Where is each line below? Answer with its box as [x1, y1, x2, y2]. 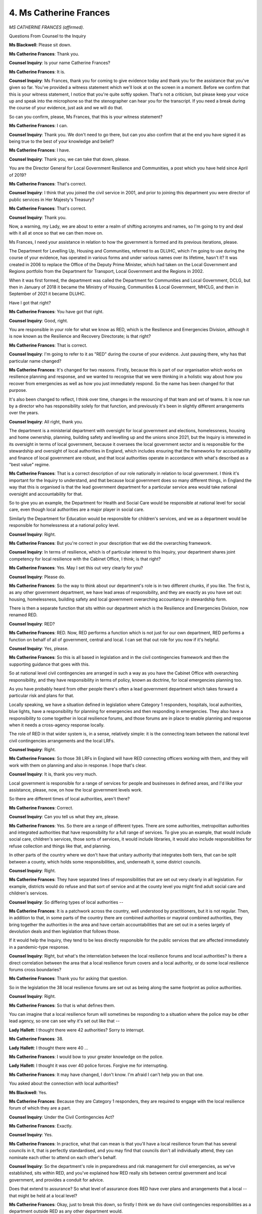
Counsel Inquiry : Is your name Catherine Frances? [9, 60, 111, 66]
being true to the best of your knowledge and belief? [9, 138, 114, 144]
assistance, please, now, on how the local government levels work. [9, 787, 143, 793]
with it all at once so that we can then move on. [9, 230, 103, 236]
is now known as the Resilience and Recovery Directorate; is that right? [9, 333, 151, 339]
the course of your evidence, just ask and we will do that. [9, 105, 123, 111]
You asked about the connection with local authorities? [9, 1080, 119, 1086]
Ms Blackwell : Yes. [9, 1089, 48, 1095]
